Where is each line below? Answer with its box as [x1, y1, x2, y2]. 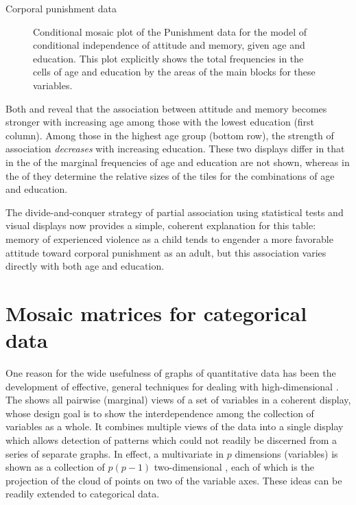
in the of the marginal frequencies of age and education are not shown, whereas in [5, 154, 350, 169]
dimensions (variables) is [235, 446, 338, 460]
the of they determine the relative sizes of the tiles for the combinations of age [5, 168, 335, 183]
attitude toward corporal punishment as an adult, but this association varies [5, 245, 327, 259]
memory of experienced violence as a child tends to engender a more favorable [5, 231, 333, 246]
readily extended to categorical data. [5, 486, 160, 501]
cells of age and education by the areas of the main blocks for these [33, 64, 316, 79]
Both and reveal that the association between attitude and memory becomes [5, 101, 327, 115]
